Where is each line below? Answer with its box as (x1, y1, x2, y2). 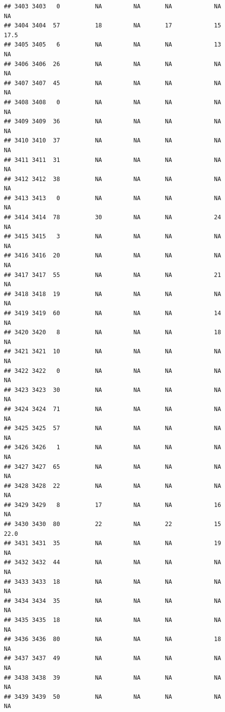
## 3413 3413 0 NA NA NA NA (4, 194, 221, 202)
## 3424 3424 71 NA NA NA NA (4, 405, 221, 413)
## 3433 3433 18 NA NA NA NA (4, 578, 221, 585)
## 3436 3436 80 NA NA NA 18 (4, 636, 221, 643)
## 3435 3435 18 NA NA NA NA (4, 617, 221, 623)
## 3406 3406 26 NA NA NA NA (4, 60, 221, 68)
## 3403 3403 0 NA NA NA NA (4, 3, 221, 10)
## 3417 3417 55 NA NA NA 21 (4, 271, 221, 278)
